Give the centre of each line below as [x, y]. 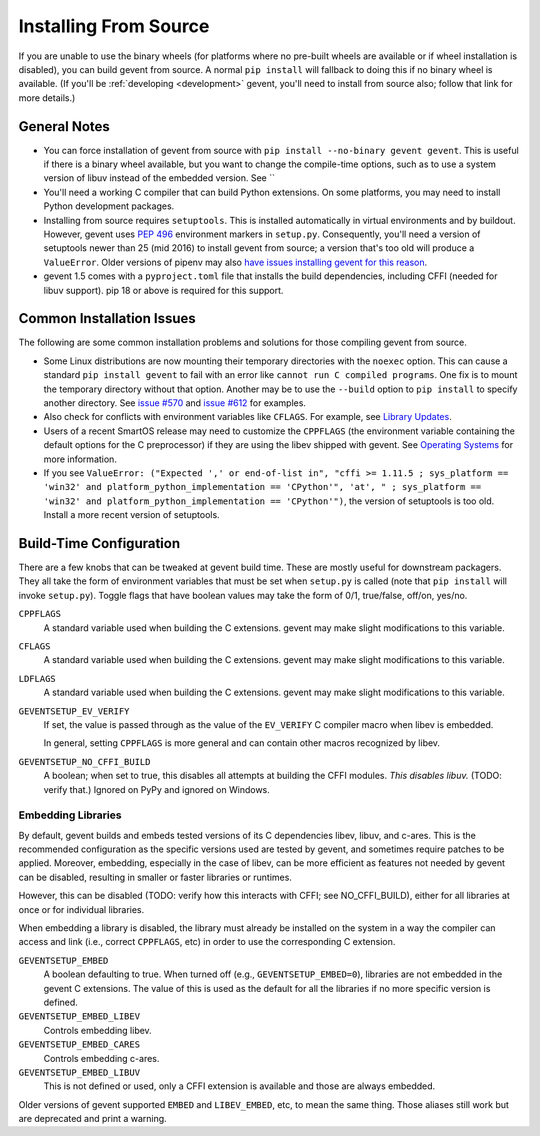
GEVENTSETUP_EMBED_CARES [79, 1044]
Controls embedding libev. [97, 1030]
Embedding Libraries [70, 815]
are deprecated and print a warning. [92, 1119]
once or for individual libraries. [81, 909]
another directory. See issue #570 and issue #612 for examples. [175, 403]
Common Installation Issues [107, 318]
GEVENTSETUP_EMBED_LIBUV [79, 1072]
